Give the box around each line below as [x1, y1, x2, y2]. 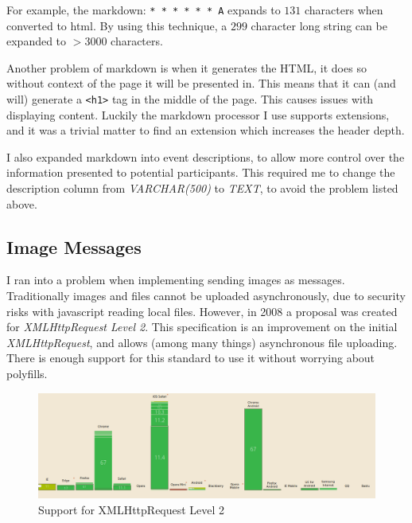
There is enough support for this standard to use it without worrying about [6, 349, 375, 366]
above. [6, 195, 37, 212]
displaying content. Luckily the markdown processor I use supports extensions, [6, 106, 390, 123]
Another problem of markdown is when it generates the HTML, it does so [6, 59, 367, 76]
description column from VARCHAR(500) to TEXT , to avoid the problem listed [6, 180, 398, 197]
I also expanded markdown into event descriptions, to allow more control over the [6, 148, 405, 165]
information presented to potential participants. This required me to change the [6, 164, 395, 181]
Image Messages [6, 234, 142, 259]
